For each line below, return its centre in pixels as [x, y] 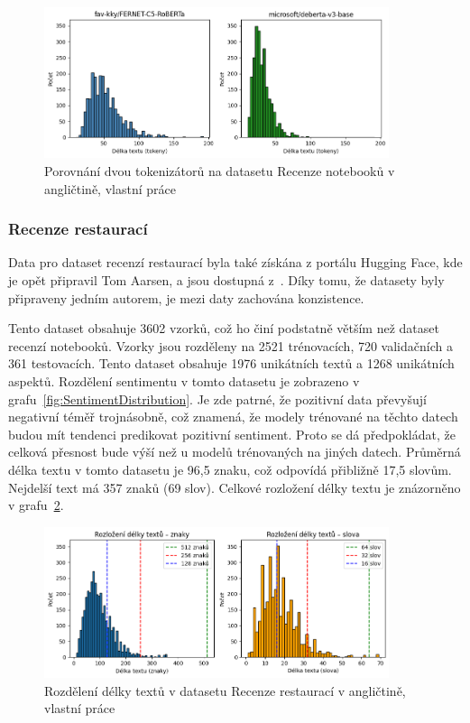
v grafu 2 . [36, 505]
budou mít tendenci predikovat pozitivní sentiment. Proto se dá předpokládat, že [232, 434]
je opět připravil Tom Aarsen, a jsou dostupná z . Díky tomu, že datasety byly [226, 279]
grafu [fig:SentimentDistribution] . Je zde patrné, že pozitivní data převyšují [217, 399]
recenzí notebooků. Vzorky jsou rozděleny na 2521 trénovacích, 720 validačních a [230, 345]
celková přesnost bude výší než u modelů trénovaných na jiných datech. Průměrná [235, 452]
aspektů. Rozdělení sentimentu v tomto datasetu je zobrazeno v [184, 380]
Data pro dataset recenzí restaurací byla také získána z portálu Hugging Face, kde [235, 262]
